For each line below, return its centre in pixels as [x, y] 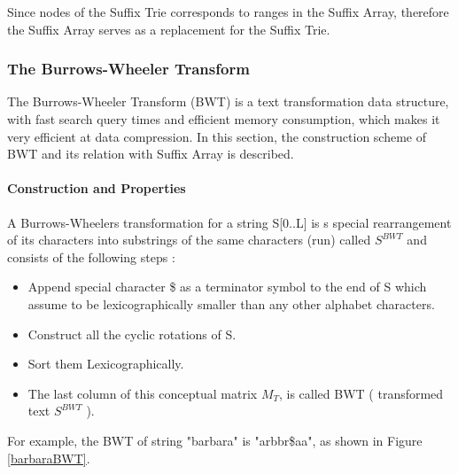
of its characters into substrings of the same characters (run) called [189, 240]
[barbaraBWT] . [49, 458]
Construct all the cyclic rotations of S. [132, 334]
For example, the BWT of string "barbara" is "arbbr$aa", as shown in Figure [215, 440]
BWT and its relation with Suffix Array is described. [151, 154]
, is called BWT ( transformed [361, 393]
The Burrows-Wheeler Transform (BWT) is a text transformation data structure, [228, 101]
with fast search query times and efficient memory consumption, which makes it [224, 119]
